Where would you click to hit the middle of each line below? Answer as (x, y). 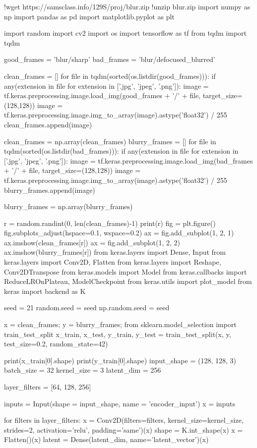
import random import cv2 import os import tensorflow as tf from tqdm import (126, 33)
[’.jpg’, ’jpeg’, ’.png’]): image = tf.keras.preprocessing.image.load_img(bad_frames (128, 160)
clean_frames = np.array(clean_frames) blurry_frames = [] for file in (110, 141)
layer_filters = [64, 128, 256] (48, 387)
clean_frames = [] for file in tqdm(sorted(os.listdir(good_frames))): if (110, 76)
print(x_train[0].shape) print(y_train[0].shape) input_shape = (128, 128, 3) (120, 360)
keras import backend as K (45, 291)
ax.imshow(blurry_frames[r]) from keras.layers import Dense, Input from (115, 252)
